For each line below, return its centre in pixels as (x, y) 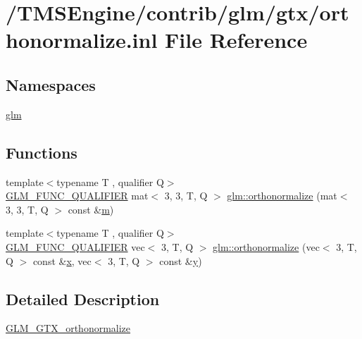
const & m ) (91, 209)
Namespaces (51, 84)
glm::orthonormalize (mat (282, 196)
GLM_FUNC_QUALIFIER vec (75, 246)
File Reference (236, 40)
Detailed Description (83, 298)
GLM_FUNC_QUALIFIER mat (77, 196)
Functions (42, 152)
